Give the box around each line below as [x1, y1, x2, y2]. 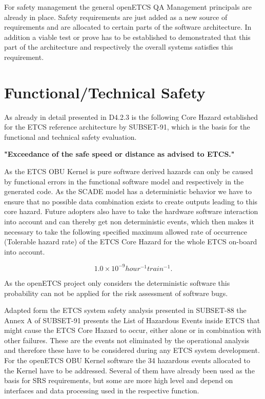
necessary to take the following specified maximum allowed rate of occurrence [4, 226, 247, 237]
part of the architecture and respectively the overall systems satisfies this [4, 41, 233, 52]
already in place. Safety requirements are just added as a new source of [4, 11, 228, 22]
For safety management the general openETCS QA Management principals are [4, 2, 252, 12]
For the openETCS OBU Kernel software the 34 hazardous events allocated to [4, 355, 251, 366]
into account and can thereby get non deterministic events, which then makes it [4, 216, 254, 227]
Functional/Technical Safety [4, 81, 206, 102]
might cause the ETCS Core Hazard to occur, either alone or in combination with [4, 325, 261, 335]
